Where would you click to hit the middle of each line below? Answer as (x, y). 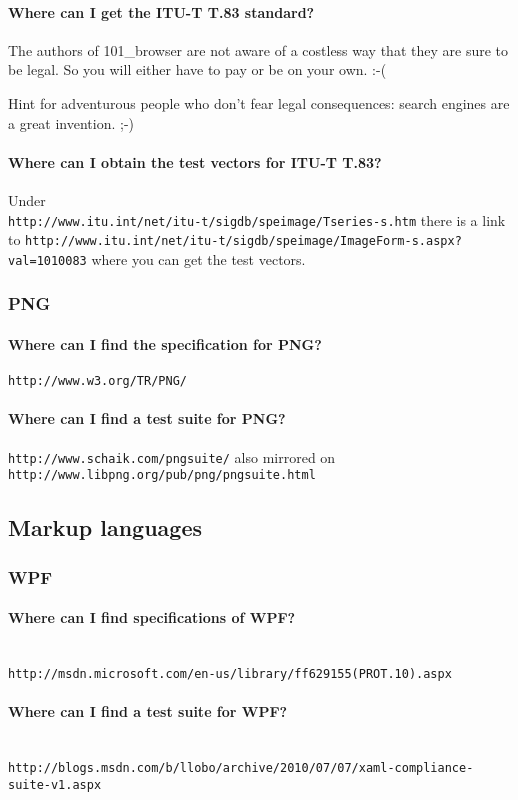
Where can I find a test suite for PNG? (147, 418)
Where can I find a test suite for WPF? (148, 711)
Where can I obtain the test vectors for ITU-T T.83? (195, 161)
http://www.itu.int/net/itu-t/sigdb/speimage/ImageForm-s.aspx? (243, 241)
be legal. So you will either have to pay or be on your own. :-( (197, 69)
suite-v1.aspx (55, 784)
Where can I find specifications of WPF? (152, 617)
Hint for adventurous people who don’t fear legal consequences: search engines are (259, 102)
